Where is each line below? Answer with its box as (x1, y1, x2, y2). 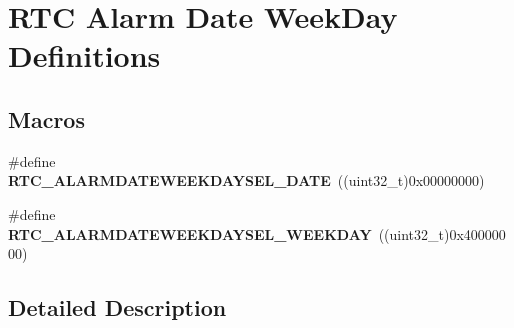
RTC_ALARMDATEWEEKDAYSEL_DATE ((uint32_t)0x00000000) (8, 170, 485, 191)
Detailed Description (8, 292, 227, 323)
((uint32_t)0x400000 (378, 223, 506, 244)
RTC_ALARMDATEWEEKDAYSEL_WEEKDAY (8, 223, 372, 244)
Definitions (8, 35, 161, 76)
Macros (8, 103, 85, 134)
